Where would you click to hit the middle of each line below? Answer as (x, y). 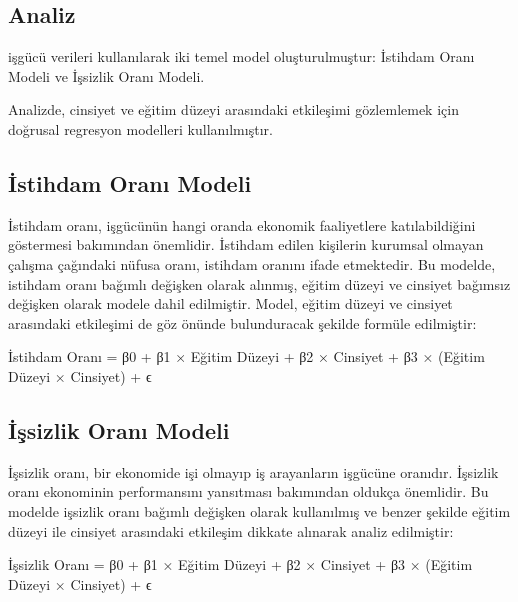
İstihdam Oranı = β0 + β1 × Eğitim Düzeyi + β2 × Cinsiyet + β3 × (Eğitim (246, 356)
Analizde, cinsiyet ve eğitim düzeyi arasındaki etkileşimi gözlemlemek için (233, 109)
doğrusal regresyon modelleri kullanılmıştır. (140, 128)
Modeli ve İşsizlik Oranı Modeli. (106, 75)
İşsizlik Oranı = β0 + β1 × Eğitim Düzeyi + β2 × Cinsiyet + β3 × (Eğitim (240, 564)
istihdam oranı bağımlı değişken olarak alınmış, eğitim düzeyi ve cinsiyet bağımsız (259, 283)
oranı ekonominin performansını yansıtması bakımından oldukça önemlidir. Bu (248, 491)
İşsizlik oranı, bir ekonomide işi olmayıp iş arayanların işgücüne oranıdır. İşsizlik (253, 471)
